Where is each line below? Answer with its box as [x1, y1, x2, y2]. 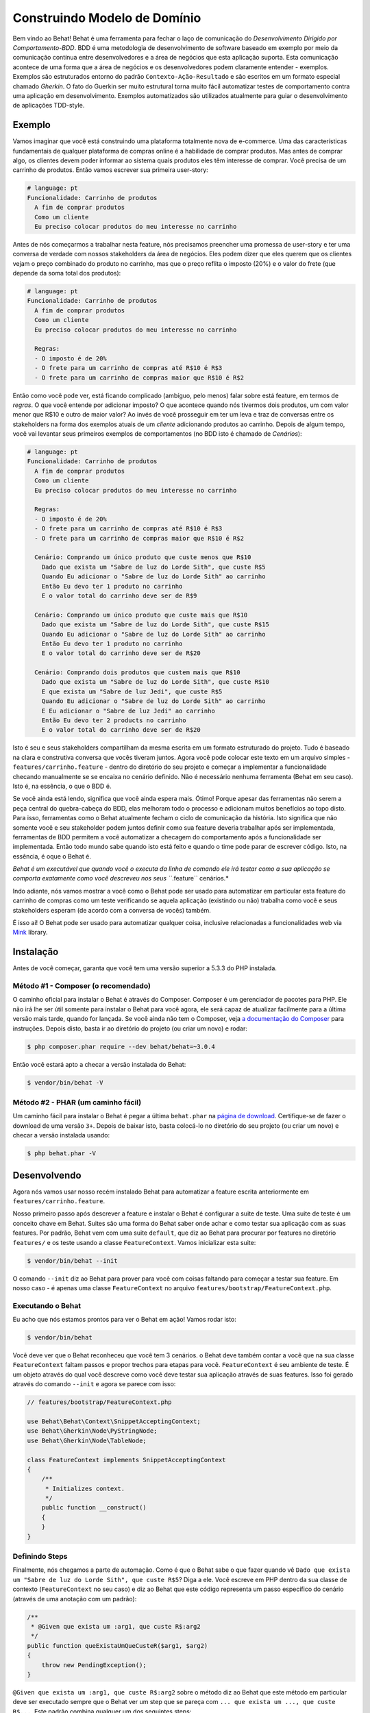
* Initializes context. [45, 1484, 125, 1492]
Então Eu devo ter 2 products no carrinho [41, 717, 186, 724]
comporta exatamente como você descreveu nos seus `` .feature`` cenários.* [12, 874, 229, 883]
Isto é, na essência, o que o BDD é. [12, 782, 112, 790]
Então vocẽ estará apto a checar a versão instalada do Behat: [12, 1060, 186, 1068]
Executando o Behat [12, 1301, 82, 1310]
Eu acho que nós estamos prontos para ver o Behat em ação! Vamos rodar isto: [12, 1316, 236, 1324]
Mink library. [12, 928, 48, 937]
